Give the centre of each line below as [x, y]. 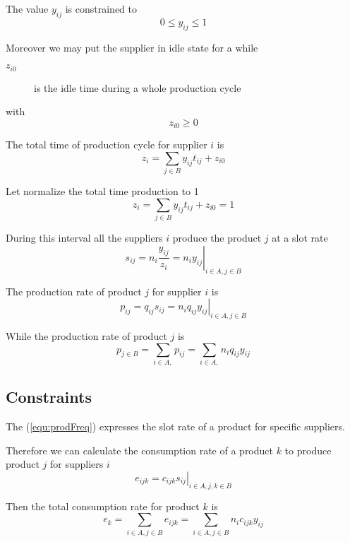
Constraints [49, 397]
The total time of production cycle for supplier [107, 145]
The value [27, 8]
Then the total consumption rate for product [103, 506]
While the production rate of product [86, 335]
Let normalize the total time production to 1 [102, 191]
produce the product [217, 238]
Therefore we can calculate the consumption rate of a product [139, 450]
